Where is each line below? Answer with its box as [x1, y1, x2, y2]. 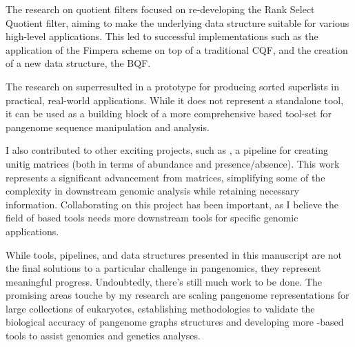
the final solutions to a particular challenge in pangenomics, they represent [6, 261, 321, 275]
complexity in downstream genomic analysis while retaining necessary [6, 184, 299, 198]
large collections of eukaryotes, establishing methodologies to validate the [6, 301, 315, 315]
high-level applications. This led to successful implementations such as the [6, 29, 318, 43]
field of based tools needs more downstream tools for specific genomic [6, 210, 298, 225]
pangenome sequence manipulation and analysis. [6, 119, 210, 134]
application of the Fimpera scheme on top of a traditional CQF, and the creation [6, 42, 348, 57]
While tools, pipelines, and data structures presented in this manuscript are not [6, 247, 343, 261]
